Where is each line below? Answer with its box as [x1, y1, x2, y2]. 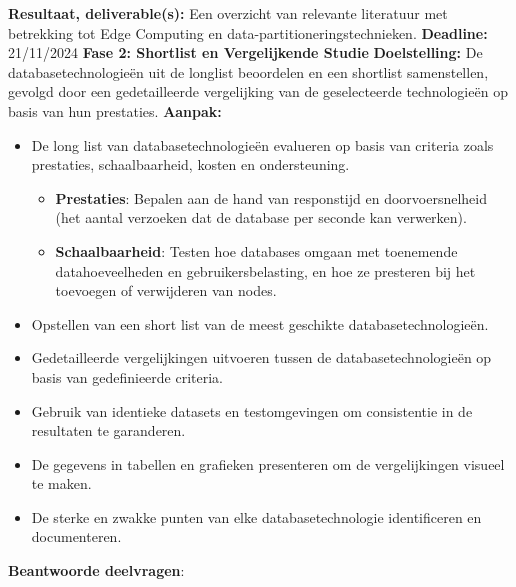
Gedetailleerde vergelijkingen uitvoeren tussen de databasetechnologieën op [31, 347, 492, 368]
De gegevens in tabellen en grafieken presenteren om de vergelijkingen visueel [31, 453, 505, 474]
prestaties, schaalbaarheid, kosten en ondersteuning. [31, 154, 350, 175]
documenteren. [31, 526, 122, 547]
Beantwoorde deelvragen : [8, 560, 185, 581]
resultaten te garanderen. [31, 420, 186, 441]
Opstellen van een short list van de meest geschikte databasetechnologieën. [31, 313, 489, 334]
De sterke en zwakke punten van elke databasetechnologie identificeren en [31, 506, 482, 527]
